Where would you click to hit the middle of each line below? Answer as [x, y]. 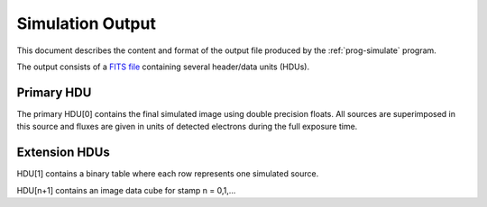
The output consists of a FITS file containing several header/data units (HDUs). [163, 67]
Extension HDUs [63, 153]
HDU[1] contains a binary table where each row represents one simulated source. [168, 174]
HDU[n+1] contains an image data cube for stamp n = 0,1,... [126, 190]
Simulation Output [87, 23]
